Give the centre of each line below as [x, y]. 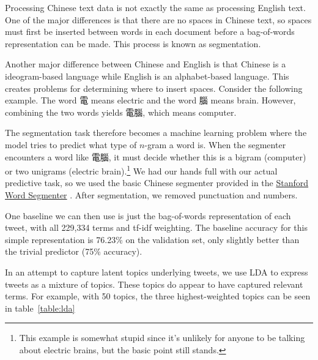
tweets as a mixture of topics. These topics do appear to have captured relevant [154, 284]
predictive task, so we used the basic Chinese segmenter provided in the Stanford [157, 183]
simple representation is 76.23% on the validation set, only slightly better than [152, 239]
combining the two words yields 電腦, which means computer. [121, 112]
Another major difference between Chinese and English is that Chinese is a [146, 64]
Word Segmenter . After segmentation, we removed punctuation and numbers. [151, 194]
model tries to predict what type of [71, 144]
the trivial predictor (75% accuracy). [74, 251]
